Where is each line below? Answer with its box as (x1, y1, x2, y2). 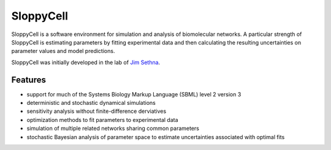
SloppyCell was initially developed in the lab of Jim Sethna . (11, 59, 161, 66)
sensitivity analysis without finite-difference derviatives (26, 107, 167, 115)
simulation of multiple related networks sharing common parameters (26, 125, 199, 132)
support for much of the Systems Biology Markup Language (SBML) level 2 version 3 (26, 90, 242, 98)
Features (11, 74, 46, 85)
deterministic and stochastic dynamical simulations (26, 99, 156, 107)
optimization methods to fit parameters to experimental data (26, 116, 178, 123)
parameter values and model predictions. (11, 48, 115, 55)
